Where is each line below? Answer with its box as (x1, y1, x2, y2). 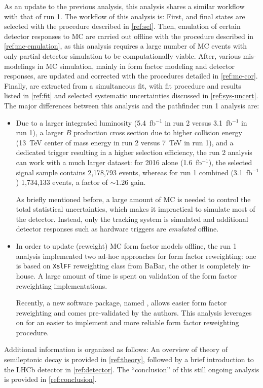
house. (16, 270, 35, 281)
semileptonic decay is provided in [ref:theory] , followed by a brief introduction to (4, 354, 254, 365)
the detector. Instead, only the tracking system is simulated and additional (16, 213, 248, 224)
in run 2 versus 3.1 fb (165, 117, 232, 128)
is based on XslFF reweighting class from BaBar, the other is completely (16, 260, 240, 271)
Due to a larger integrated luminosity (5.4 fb (16, 117, 156, 128)
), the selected (208, 157, 252, 167)
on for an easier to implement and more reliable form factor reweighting (16, 317, 239, 328)
